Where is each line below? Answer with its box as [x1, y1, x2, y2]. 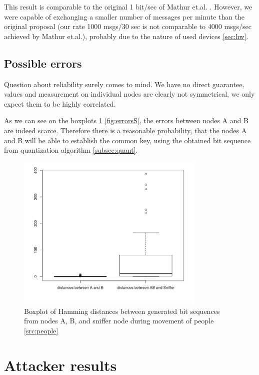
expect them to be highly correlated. [4, 98, 116, 109]
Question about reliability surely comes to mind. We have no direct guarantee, [4, 79, 244, 89]
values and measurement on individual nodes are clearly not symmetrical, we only [4, 89, 255, 99]
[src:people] [24, 325, 58, 336]
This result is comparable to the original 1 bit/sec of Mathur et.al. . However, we [4, 2, 252, 12]
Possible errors [4, 55, 82, 71]
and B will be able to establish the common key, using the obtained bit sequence [4, 135, 251, 145]
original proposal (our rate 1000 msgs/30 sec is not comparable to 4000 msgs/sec [4, 21, 252, 32]
